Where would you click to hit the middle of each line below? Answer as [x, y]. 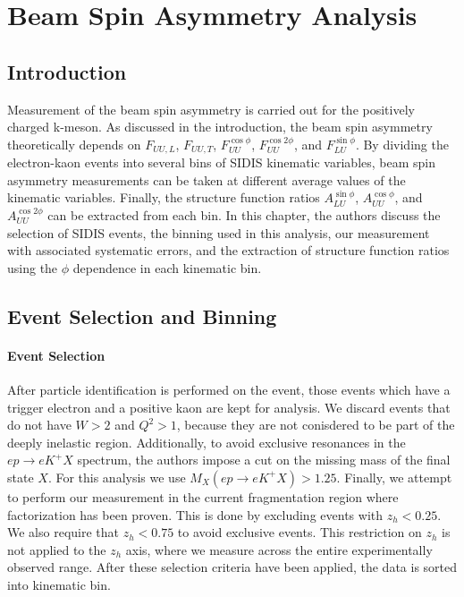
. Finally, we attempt [394, 477]
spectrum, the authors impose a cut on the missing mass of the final [264, 460]
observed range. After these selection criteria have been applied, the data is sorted [232, 567]
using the [33, 267]
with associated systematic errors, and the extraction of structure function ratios [228, 250]
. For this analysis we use [117, 477]
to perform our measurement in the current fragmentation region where [203, 496]
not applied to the [57, 549]
